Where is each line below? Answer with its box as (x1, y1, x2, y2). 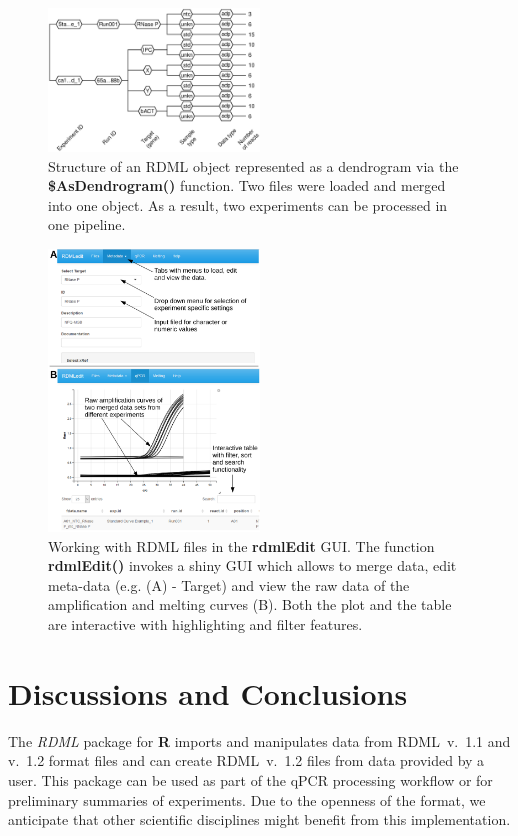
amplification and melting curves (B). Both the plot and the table (48, 594, 452, 615)
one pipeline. (48, 214, 126, 235)
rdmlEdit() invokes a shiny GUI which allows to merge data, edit (48, 555, 457, 576)
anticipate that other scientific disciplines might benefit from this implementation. (8, 809, 511, 830)
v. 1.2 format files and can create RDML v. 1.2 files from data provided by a (8, 750, 485, 771)
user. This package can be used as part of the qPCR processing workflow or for (8, 769, 493, 790)
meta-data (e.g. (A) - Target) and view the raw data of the (48, 574, 410, 595)
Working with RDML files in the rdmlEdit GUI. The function (48, 535, 435, 556)
